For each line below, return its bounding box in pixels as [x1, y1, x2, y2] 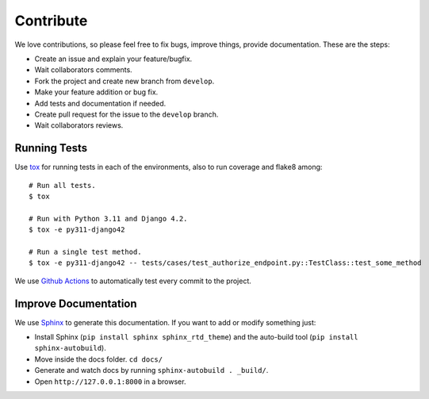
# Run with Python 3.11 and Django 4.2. [29, 214, 188, 223]
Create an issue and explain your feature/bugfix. [34, 54, 193, 63]
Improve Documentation [14, 297, 138, 310]
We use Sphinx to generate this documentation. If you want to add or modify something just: [14, 317, 316, 327]
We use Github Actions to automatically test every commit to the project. [14, 276, 251, 286]
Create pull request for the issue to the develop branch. [34, 109, 219, 119]
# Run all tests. [29, 181, 96, 190]
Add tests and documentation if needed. [34, 98, 167, 108]
